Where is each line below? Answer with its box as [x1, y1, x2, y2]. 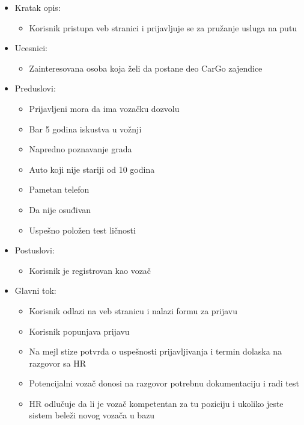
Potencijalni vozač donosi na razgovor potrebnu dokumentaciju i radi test [29, 377, 299, 389]
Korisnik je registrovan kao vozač [29, 264, 151, 276]
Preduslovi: [14, 82, 56, 95]
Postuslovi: [14, 244, 55, 256]
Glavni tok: [14, 284, 56, 297]
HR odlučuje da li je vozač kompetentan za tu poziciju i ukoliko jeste [29, 397, 284, 409]
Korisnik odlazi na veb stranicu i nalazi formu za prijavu [29, 304, 238, 317]
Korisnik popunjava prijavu [29, 324, 130, 337]
